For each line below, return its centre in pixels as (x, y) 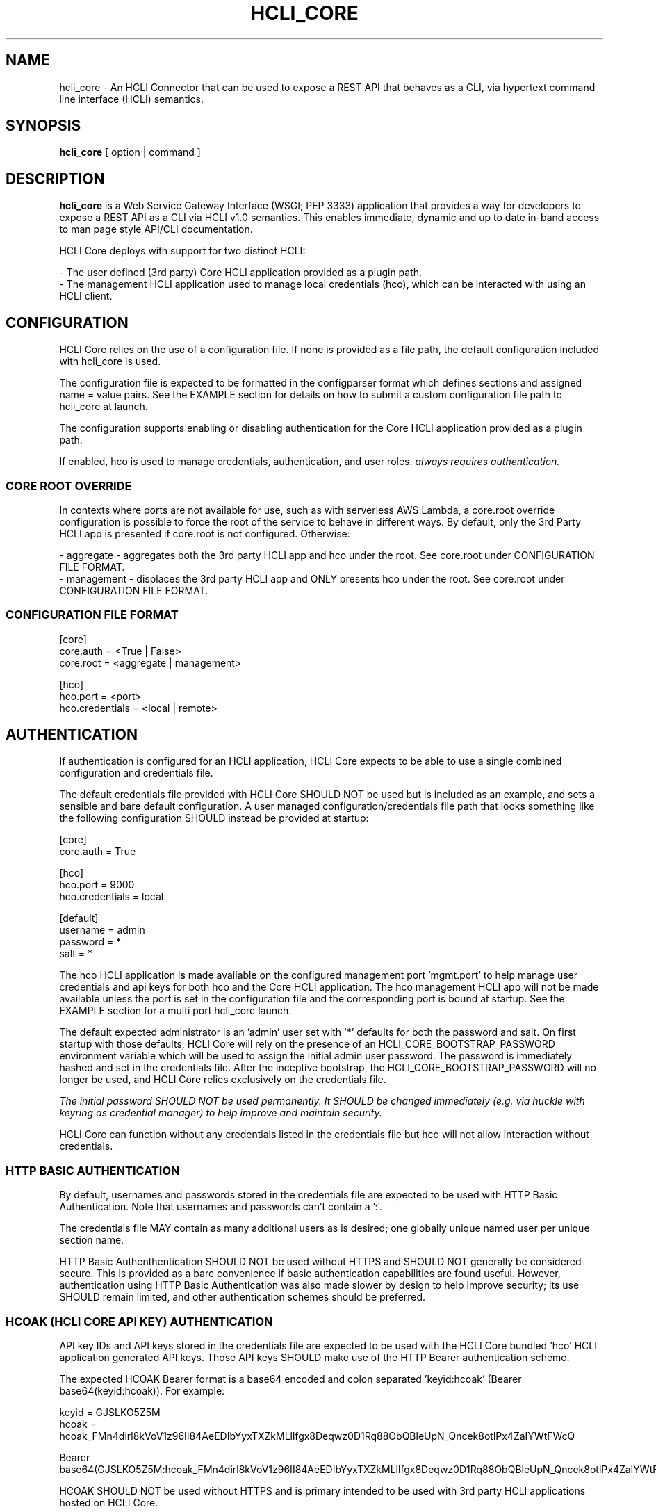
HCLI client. (86, 296)
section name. (92, 1240)
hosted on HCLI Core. (109, 1502)
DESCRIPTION (55, 179)
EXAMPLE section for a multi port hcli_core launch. (175, 1011)
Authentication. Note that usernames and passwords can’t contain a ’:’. (221, 1207)
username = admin (102, 930)
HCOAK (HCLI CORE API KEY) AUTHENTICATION (139, 1321)
